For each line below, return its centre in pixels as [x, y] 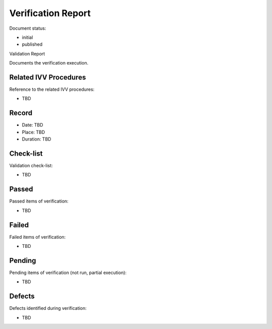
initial [27, 37]
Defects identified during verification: [48, 308]
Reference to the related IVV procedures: [52, 89]
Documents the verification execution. [49, 63]
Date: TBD [32, 125]
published [32, 44]
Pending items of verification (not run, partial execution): [68, 273]
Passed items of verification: [39, 201]
